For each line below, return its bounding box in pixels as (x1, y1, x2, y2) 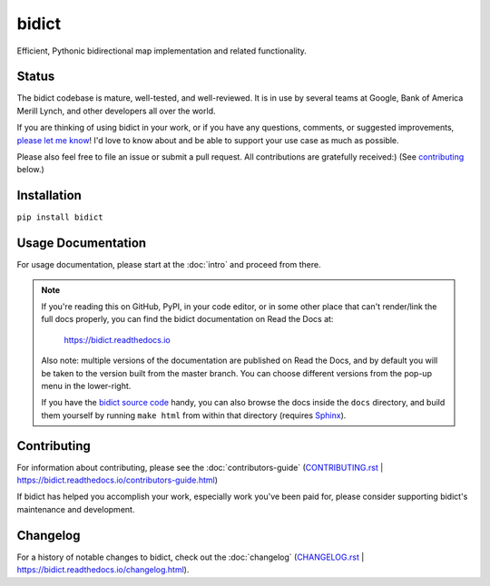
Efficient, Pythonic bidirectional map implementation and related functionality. (16, 45, 308, 56)
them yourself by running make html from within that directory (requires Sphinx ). (41, 409, 347, 421)
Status (16, 69, 55, 84)
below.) (16, 164, 44, 175)
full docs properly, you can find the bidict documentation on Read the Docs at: (41, 314, 334, 325)
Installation (16, 188, 82, 203)
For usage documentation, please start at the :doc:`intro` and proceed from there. (16, 259, 321, 270)
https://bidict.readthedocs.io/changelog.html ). (16, 564, 190, 575)
